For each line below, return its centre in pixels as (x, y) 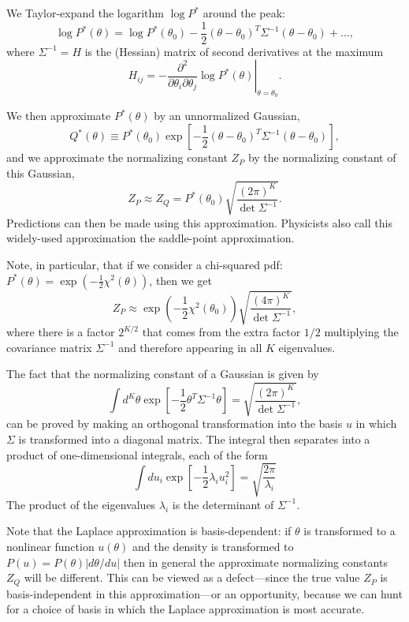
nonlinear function (50, 546)
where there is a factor (61, 332)
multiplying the (361, 332)
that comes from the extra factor (221, 332)
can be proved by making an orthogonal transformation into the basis (175, 423)
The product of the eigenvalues (81, 504)
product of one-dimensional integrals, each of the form (137, 454)
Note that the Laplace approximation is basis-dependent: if (149, 531)
